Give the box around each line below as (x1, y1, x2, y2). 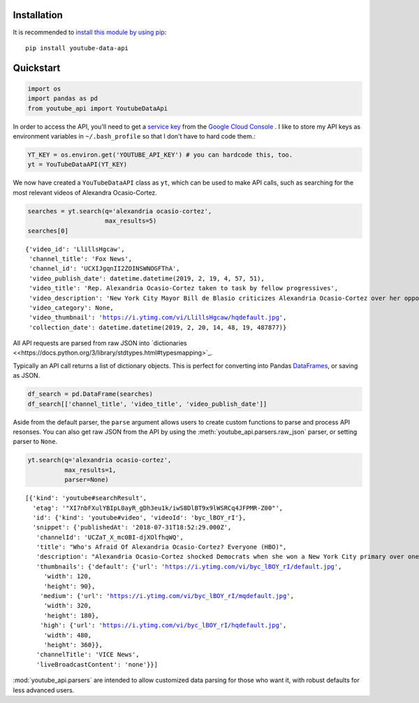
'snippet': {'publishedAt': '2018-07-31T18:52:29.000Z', (32, 523, 232, 532)
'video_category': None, (29, 304, 115, 311)
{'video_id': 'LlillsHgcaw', (25, 245, 125, 253)
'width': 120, (43, 572, 92, 581)
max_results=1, (64, 466, 117, 474)
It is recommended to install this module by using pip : (13, 28, 167, 36)
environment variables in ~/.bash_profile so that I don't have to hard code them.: (13, 132, 256, 141)
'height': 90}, (43, 582, 96, 590)
